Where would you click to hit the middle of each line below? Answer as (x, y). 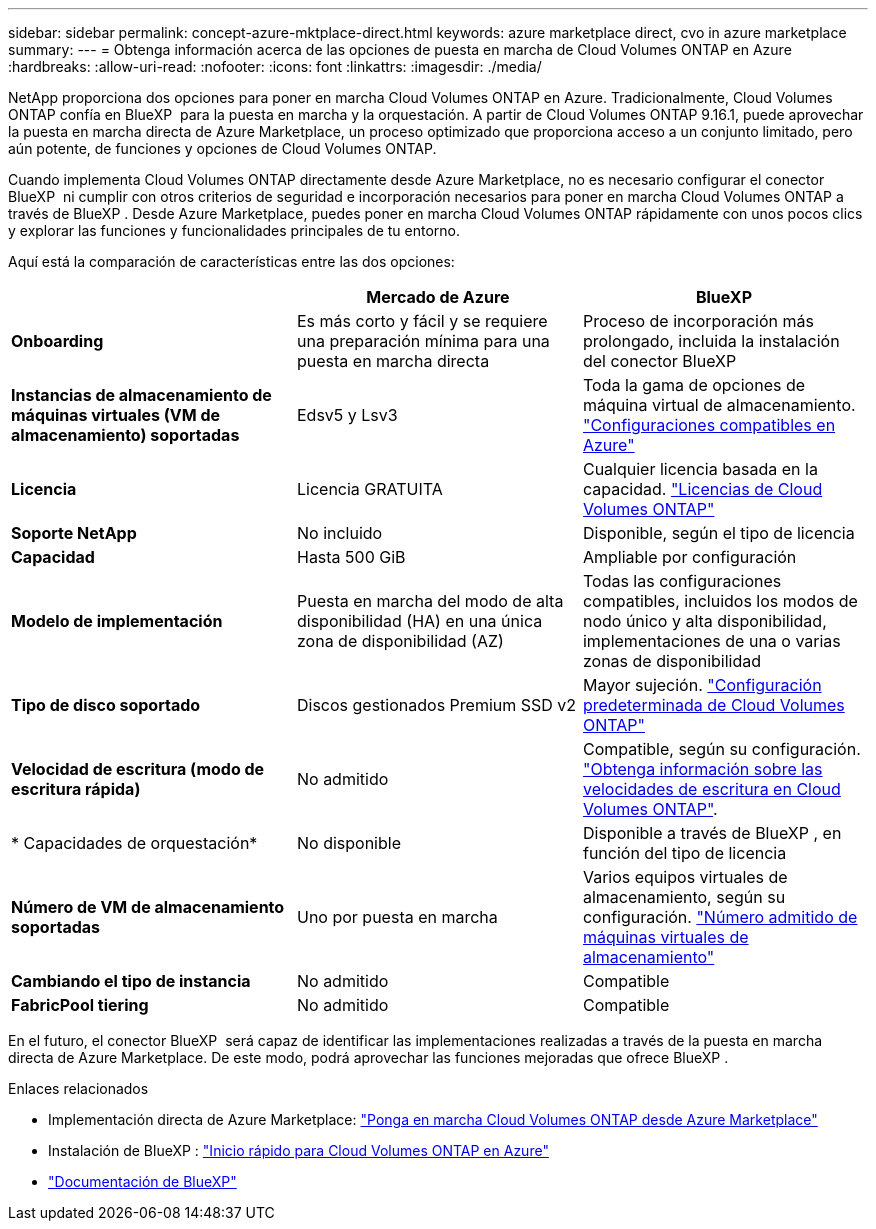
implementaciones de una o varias (711, 641)
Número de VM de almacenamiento (148, 907)
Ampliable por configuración (689, 557)
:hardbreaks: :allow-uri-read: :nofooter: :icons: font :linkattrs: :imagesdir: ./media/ (275, 66)
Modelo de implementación (117, 621)
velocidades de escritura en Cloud (711, 789)
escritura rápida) (76, 789)
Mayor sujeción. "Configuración (702, 685)
